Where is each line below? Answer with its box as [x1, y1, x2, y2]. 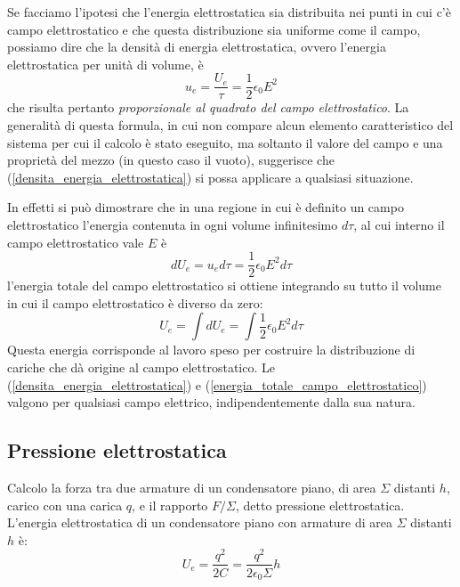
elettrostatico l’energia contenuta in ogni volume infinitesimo [7, 216, 338, 233]
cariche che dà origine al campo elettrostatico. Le [7, 358, 275, 377]
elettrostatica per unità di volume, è [7, 54, 204, 73]
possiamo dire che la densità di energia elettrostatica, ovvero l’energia [7, 37, 386, 56]
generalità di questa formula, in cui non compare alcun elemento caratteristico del [7, 116, 454, 135]
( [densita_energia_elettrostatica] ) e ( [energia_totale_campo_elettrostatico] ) [7, 375, 427, 394]
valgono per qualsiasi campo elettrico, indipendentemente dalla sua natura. [7, 393, 416, 412]
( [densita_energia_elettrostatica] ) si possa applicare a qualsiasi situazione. [7, 167, 414, 186]
